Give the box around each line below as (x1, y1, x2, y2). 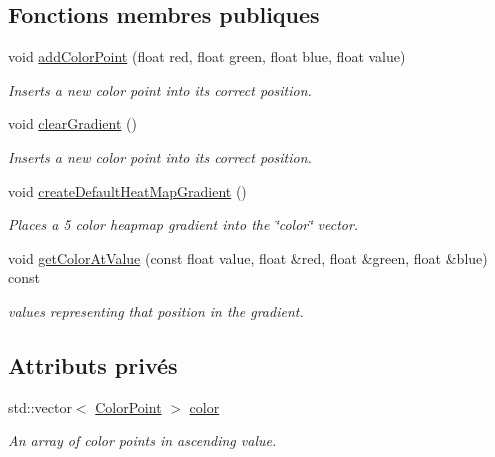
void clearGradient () (8, 113, 137, 134)
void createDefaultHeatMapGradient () (8, 180, 247, 201)
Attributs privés (8, 349, 178, 380)
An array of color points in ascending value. (8, 430, 277, 451)
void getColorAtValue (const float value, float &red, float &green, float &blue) (8, 247, 488, 268)
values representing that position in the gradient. (8, 300, 304, 321)
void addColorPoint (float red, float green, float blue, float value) (8, 46, 406, 67)
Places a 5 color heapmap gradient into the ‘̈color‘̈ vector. (8, 214, 359, 235)
